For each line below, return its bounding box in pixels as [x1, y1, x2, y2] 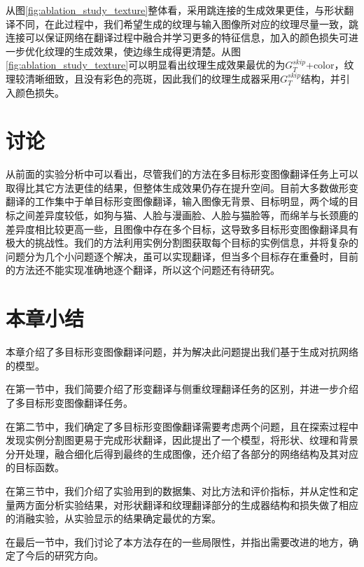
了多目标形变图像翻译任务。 [6, 395, 133, 409]
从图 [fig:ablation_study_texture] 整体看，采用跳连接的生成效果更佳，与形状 [6, 3, 344, 17]
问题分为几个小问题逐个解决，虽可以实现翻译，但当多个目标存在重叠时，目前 [6, 248, 358, 263]
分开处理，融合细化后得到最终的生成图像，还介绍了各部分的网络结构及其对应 [6, 446, 358, 461]
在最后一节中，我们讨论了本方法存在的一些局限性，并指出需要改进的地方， [6, 534, 349, 549]
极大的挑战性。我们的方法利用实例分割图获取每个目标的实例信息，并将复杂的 [6, 235, 358, 250]
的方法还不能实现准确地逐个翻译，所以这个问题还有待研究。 [6, 262, 280, 277]
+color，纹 [306, 57, 354, 72]
